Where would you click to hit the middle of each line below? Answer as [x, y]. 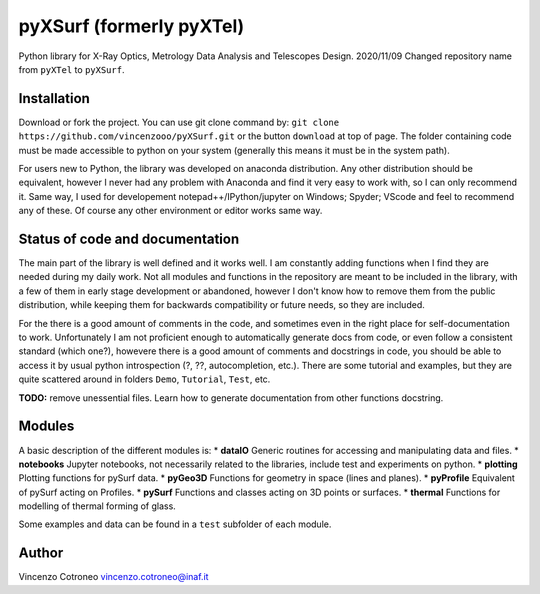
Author [41, 553]
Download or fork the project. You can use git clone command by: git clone [179, 122]
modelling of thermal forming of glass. [97, 506]
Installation [54, 98]
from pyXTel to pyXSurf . [71, 69]
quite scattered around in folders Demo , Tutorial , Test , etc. [144, 379]
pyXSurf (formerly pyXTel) [131, 26]
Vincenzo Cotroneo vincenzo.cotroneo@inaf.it [113, 577]
